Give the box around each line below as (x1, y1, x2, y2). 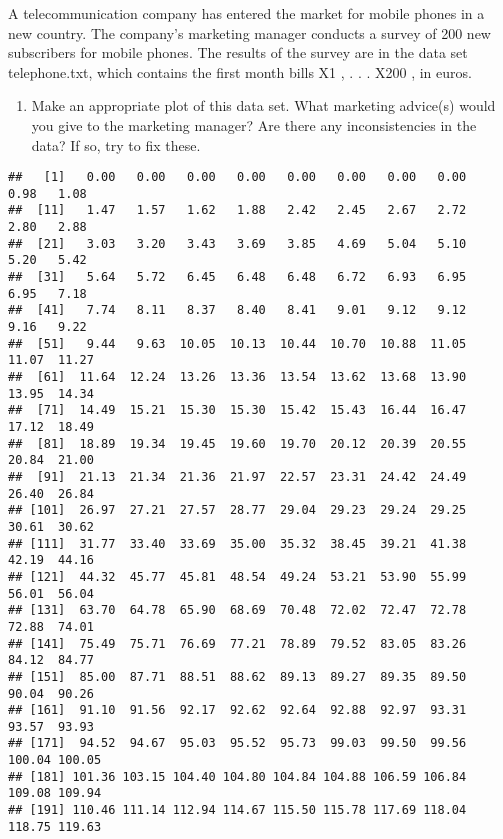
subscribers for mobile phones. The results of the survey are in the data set (8, 42, 468, 63)
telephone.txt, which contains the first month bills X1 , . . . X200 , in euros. (8, 61, 472, 82)
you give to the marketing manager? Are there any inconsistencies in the (31, 114, 477, 135)
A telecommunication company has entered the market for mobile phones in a (8, 3, 485, 23)
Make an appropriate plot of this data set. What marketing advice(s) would (31, 95, 496, 116)
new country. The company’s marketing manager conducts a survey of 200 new (8, 22, 491, 43)
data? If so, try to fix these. (31, 134, 201, 155)
